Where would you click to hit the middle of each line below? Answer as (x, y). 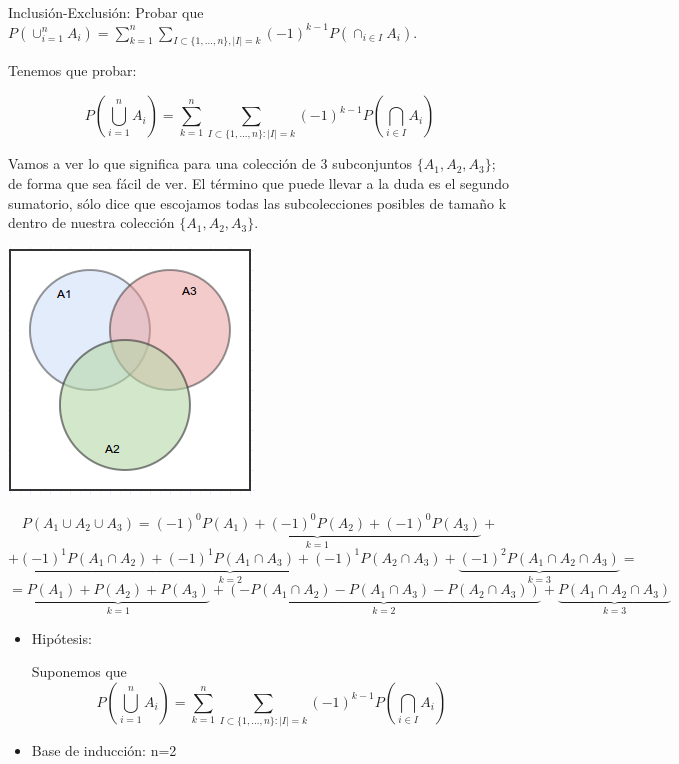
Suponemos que (79, 671)
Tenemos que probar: (72, 70)
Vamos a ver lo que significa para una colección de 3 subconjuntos (210, 163)
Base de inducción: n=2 (104, 750)
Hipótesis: (61, 637)
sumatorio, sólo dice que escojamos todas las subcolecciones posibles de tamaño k (257, 202)
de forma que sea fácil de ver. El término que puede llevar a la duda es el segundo (259, 183)
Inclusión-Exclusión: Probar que (106, 12)
